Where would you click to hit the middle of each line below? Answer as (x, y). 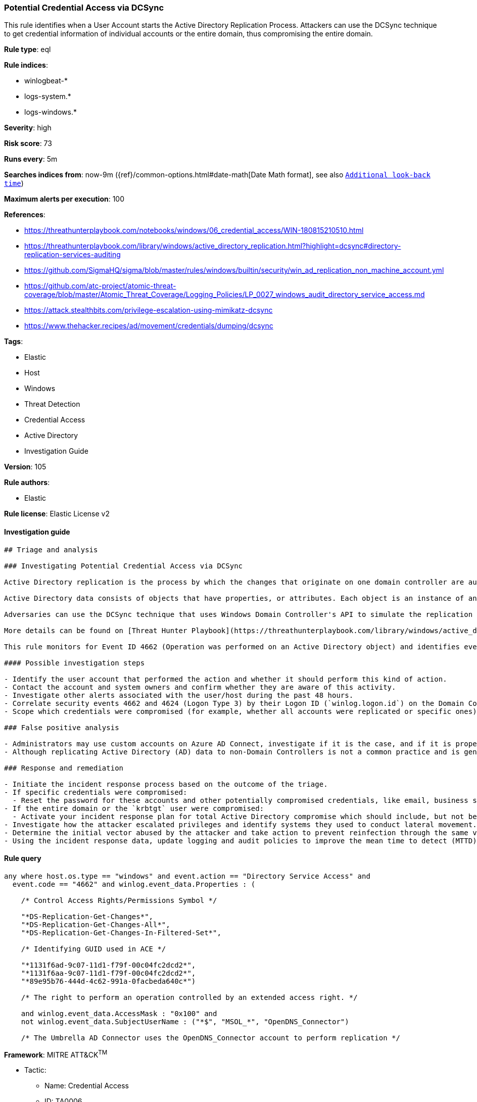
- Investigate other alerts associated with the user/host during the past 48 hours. (179, 695)
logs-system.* (48, 97)
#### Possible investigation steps (75, 663)
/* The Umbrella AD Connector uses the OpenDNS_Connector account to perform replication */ (210, 1038)
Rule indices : (26, 65)
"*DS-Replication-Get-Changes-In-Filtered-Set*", (121, 932)
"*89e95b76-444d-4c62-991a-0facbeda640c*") (108, 981)
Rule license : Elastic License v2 (57, 514)
